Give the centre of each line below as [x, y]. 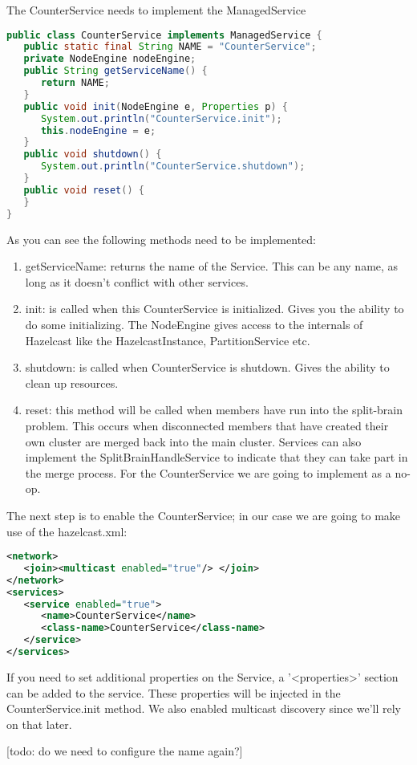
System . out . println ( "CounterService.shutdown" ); [173, 167]
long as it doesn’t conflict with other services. [137, 281]
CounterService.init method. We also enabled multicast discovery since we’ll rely [204, 708]
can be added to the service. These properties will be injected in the [174, 692]
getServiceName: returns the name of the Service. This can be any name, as [212, 266]
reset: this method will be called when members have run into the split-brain [214, 410]
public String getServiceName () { [115, 71]
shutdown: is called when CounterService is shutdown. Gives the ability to [207, 367]
